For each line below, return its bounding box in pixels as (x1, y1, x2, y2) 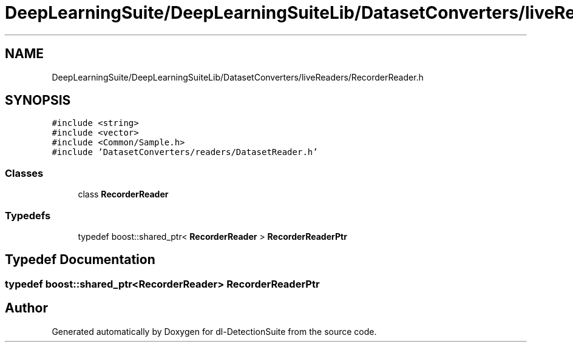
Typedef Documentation (5, 252, 155, 268)
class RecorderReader (78, 189, 169, 200)
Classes (5, 167, 44, 179)
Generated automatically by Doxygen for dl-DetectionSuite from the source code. (52, 326, 377, 337)
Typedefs (5, 209, 51, 222)
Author (5, 300, 48, 316)
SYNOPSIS (5, 93, 71, 108)
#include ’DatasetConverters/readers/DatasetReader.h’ (52, 147, 318, 157)
